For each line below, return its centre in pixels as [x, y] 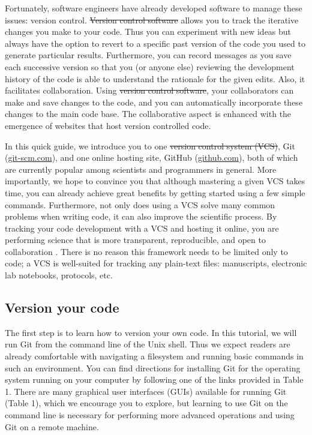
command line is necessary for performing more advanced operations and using [150, 415]
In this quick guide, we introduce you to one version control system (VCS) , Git [150, 145]
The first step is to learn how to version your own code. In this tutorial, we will [151, 332]
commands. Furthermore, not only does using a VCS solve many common [140, 204]
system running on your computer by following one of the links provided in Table [154, 379]
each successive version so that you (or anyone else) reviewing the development [150, 66]
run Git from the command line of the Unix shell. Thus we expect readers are [148, 344]
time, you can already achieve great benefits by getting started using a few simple [155, 192]
